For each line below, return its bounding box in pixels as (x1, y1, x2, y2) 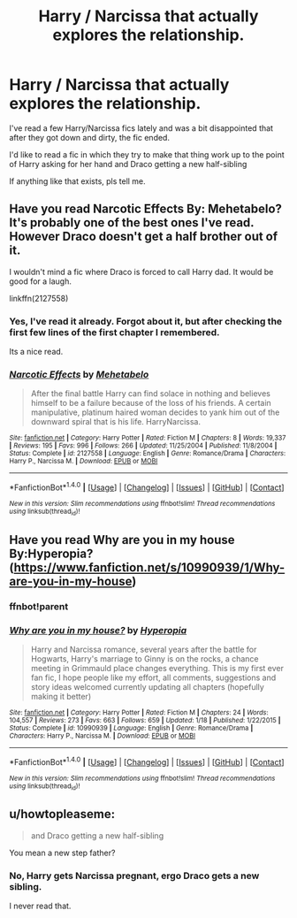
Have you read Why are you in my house (9, 532, 236, 547)
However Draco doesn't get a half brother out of (9, 229, 278, 244)
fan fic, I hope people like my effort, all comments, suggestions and (30, 672, 277, 683)
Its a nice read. (9, 347, 64, 357)
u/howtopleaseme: (9, 807, 116, 822)
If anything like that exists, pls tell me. (9, 175, 146, 187)
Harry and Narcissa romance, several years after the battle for (30, 644, 257, 654)
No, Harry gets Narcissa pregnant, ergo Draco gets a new (9, 869, 260, 882)
